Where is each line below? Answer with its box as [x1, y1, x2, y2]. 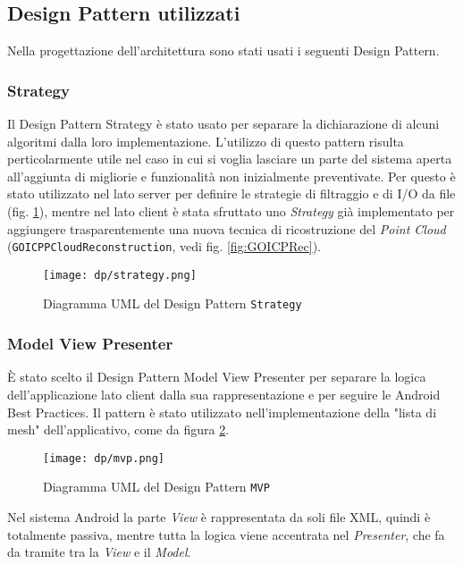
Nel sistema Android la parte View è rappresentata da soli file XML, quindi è [7, 508, 431, 526]
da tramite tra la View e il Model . [7, 543, 191, 561]
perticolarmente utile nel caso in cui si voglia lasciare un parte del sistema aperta [7, 149, 452, 168]
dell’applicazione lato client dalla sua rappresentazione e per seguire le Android [7, 384, 441, 403]
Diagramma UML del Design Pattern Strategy [43, 294, 302, 313]
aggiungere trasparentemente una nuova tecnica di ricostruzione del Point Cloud [7, 219, 446, 238]
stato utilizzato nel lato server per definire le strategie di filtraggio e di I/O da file [7, 184, 456, 203]
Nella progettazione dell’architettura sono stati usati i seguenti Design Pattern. [7, 41, 440, 60]
